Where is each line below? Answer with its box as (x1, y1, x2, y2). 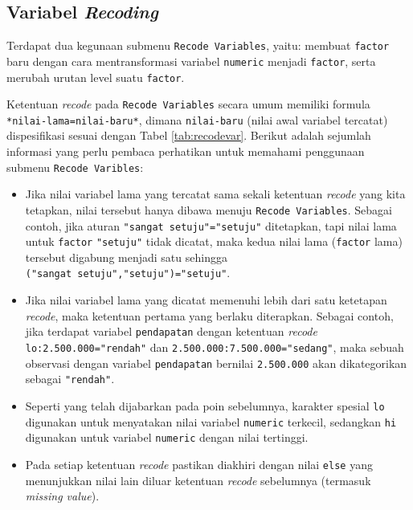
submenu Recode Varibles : (6, 158, 144, 175)
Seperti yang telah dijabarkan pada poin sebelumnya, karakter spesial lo (25, 397, 385, 414)
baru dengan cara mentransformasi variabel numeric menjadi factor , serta (6, 52, 376, 69)
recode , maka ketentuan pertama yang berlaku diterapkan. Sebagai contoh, (25, 307, 394, 324)
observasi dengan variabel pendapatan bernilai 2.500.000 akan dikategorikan (25, 354, 407, 371)
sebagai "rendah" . (25, 370, 115, 387)
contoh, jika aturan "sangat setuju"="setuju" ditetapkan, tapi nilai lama (25, 217, 397, 234)
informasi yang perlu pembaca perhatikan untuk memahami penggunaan (6, 143, 365, 160)
